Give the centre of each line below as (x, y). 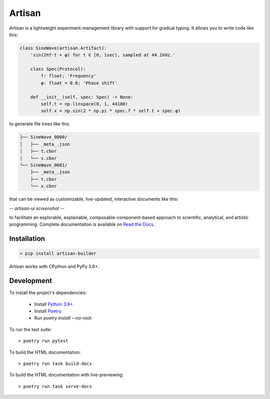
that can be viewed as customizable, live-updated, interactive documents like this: (94, 199)
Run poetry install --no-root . (63, 318)
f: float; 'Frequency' (69, 76)
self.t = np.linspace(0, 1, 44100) (84, 104)
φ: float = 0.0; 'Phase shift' (79, 83)
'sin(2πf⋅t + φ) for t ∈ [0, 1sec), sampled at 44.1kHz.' (103, 55)
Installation (27, 239)
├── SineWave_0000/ (43, 137)
